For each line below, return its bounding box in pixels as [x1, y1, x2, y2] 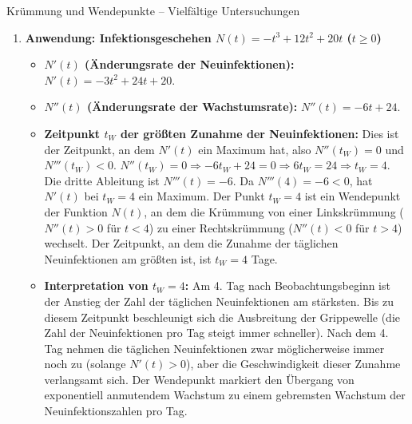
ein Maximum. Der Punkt [138, 188, 265, 204]
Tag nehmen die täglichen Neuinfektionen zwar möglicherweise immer [44, 339, 385, 356]
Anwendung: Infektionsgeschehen [25, 29, 212, 46]
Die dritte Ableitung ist [44, 172, 160, 188]
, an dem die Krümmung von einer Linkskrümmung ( [144, 203, 404, 220]
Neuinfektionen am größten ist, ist [44, 250, 212, 267]
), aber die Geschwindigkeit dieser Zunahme [186, 355, 401, 372]
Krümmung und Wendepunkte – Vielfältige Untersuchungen [6, 2, 300, 18]
